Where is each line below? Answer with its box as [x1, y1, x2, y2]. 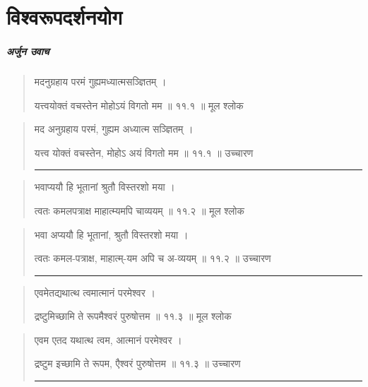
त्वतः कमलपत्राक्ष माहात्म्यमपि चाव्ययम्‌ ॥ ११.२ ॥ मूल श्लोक [34, 203, 244, 218]
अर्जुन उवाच [6, 43, 49, 58]
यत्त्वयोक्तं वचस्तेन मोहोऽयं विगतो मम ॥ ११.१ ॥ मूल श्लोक [34, 97, 244, 112]
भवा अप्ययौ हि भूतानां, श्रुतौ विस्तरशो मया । [34, 227, 189, 242]
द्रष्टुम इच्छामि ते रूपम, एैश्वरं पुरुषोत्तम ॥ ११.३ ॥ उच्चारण [34, 356, 241, 371]
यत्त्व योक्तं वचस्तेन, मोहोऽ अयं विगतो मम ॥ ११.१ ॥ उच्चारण [34, 145, 254, 160]
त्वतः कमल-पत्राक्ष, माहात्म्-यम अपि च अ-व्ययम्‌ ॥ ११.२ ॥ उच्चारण [34, 251, 271, 266]
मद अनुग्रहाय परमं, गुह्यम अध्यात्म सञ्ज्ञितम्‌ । [34, 121, 194, 136]
